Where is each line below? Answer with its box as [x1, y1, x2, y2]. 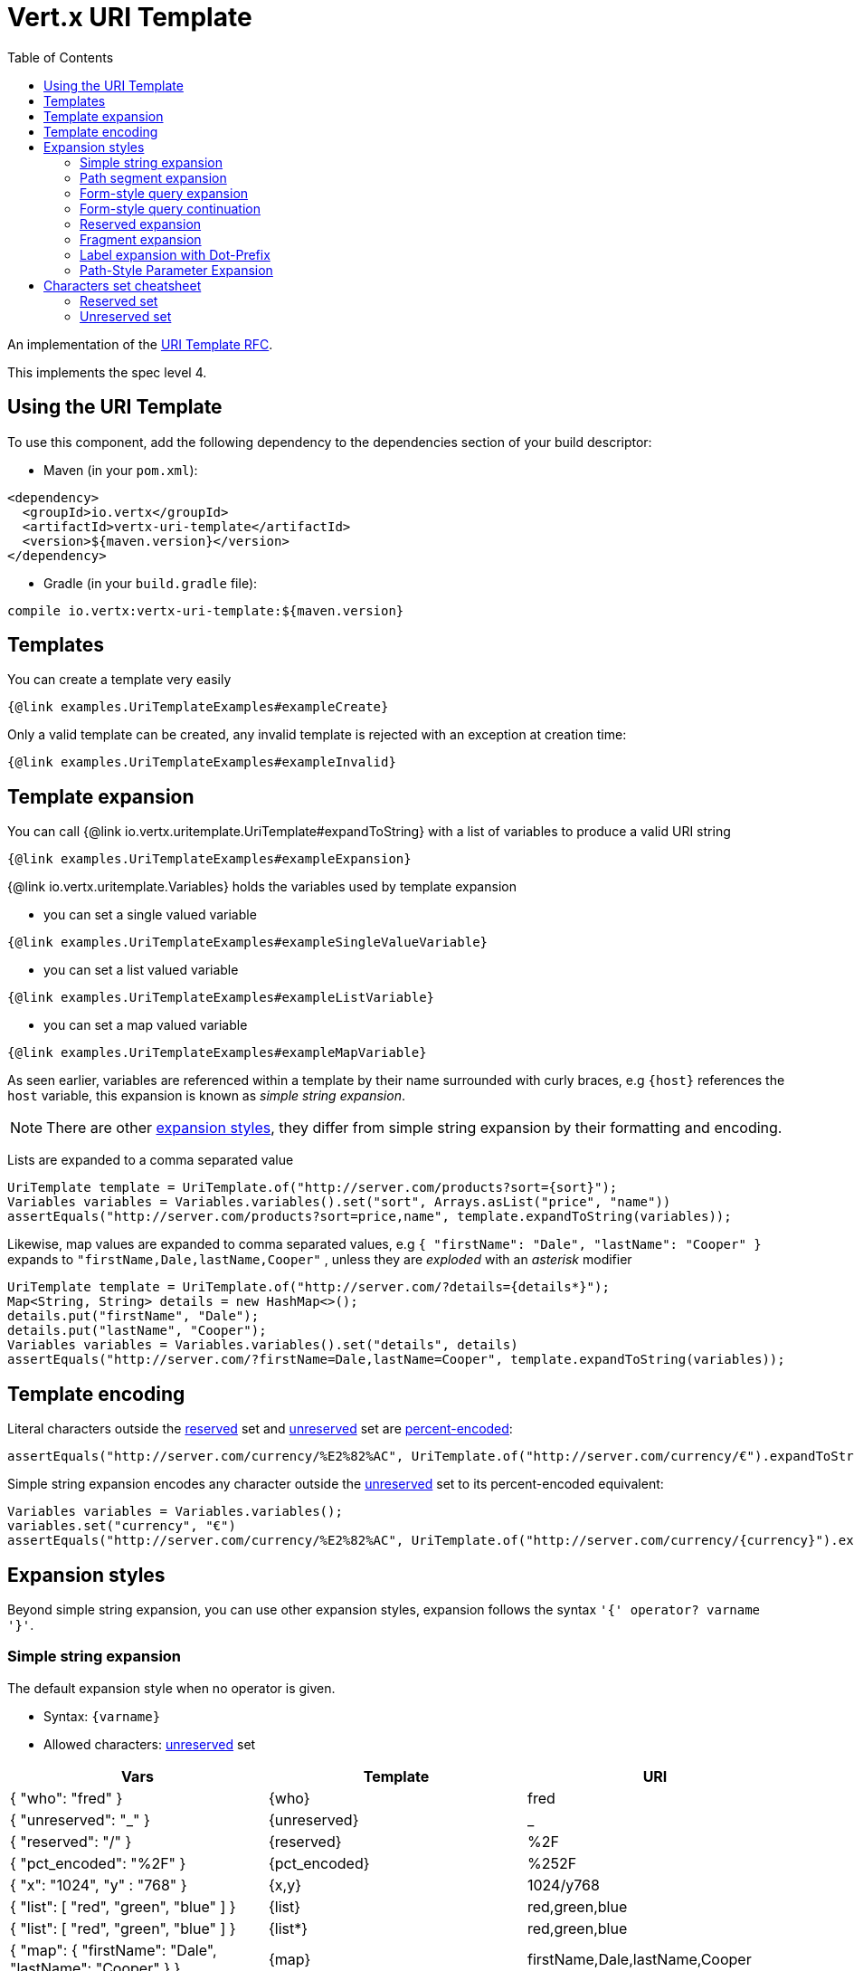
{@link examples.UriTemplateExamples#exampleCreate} [7, 700, 389, 715]
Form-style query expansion [80, 185, 249, 201]
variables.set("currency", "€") [7, 1519, 236, 1534]
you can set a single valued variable [43, 907, 257, 923]
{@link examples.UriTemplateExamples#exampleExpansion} [7, 852, 412, 867]
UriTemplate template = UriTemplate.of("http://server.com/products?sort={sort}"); [7, 1180, 618, 1195]
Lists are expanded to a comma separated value [7, 1152, 294, 1168]
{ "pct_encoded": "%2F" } [10, 1853, 186, 1872]
